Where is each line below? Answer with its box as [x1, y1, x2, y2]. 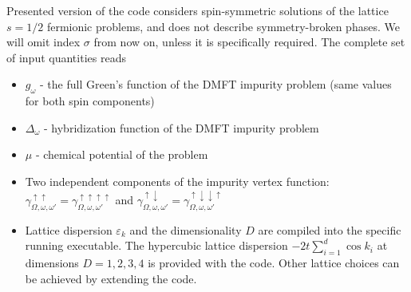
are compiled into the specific [258, 221, 401, 238]
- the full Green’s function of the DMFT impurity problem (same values [40, 76, 392, 93]
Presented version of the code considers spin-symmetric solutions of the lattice [6, 2, 389, 18]
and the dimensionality [129, 221, 242, 238]
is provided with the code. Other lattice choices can [148, 255, 400, 271]
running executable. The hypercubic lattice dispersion [25, 237, 288, 254]
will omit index [6, 34, 81, 50]
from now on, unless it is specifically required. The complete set [93, 34, 405, 50]
